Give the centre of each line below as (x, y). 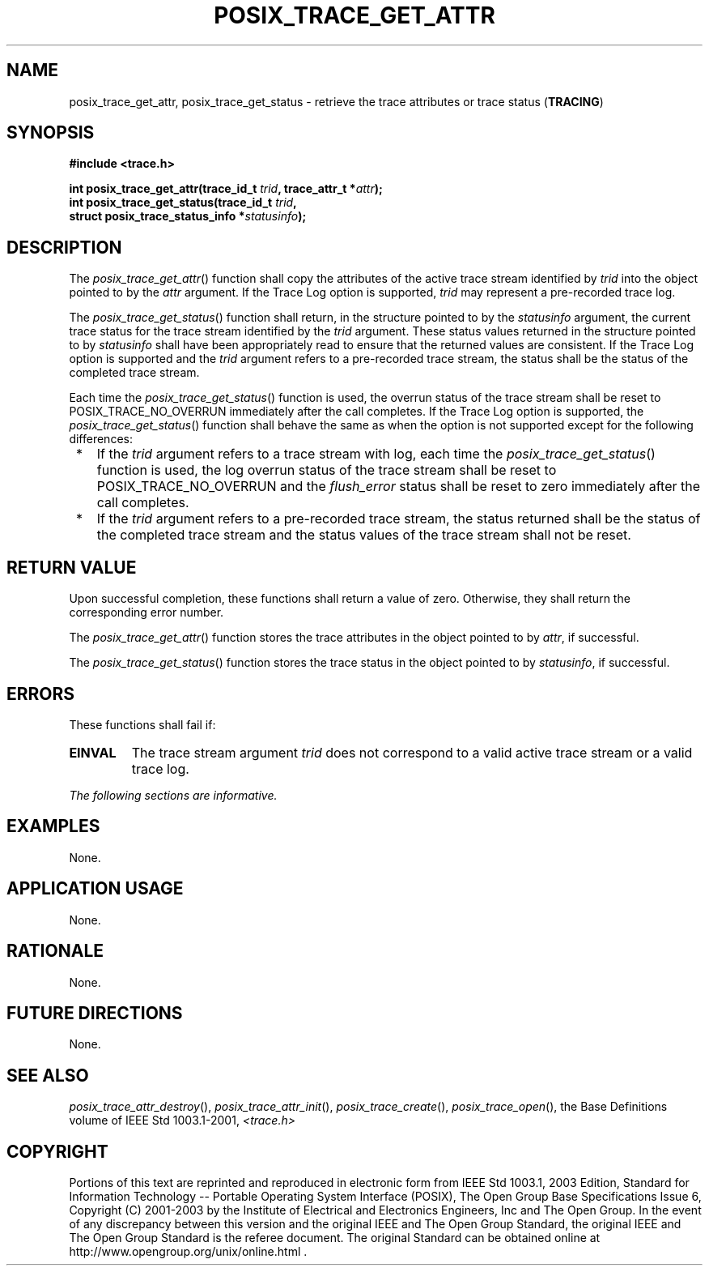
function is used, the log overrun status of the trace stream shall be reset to (327, 470)
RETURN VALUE (72, 567)
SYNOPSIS (51, 133)
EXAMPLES (53, 826)
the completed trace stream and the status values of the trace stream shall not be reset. (364, 535)
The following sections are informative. (173, 795)
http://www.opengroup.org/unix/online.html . (188, 1252)
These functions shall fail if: (142, 724)
